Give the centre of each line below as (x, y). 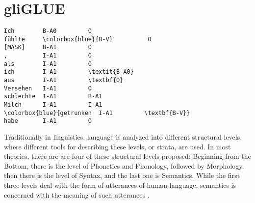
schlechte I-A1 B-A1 (53, 97)
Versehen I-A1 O (48, 88)
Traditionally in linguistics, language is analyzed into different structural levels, (123, 137)
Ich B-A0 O (48, 31)
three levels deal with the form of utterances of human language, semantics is (120, 185)
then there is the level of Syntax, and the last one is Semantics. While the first (122, 175)
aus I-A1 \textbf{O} (64, 80)
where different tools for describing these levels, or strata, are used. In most (117, 146)
